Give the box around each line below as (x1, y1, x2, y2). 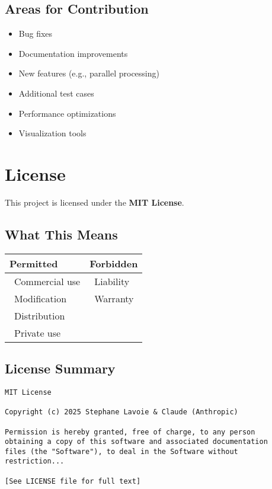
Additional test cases (18, 87, 94, 99)
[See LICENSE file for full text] (5, 477, 141, 485)
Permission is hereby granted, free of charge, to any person (5, 427, 255, 436)
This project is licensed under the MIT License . (5, 196, 184, 208)
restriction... (5, 457, 65, 466)
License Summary (5, 359, 116, 378)
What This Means (5, 225, 118, 243)
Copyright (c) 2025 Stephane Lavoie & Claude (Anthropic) (5, 408, 238, 417)
